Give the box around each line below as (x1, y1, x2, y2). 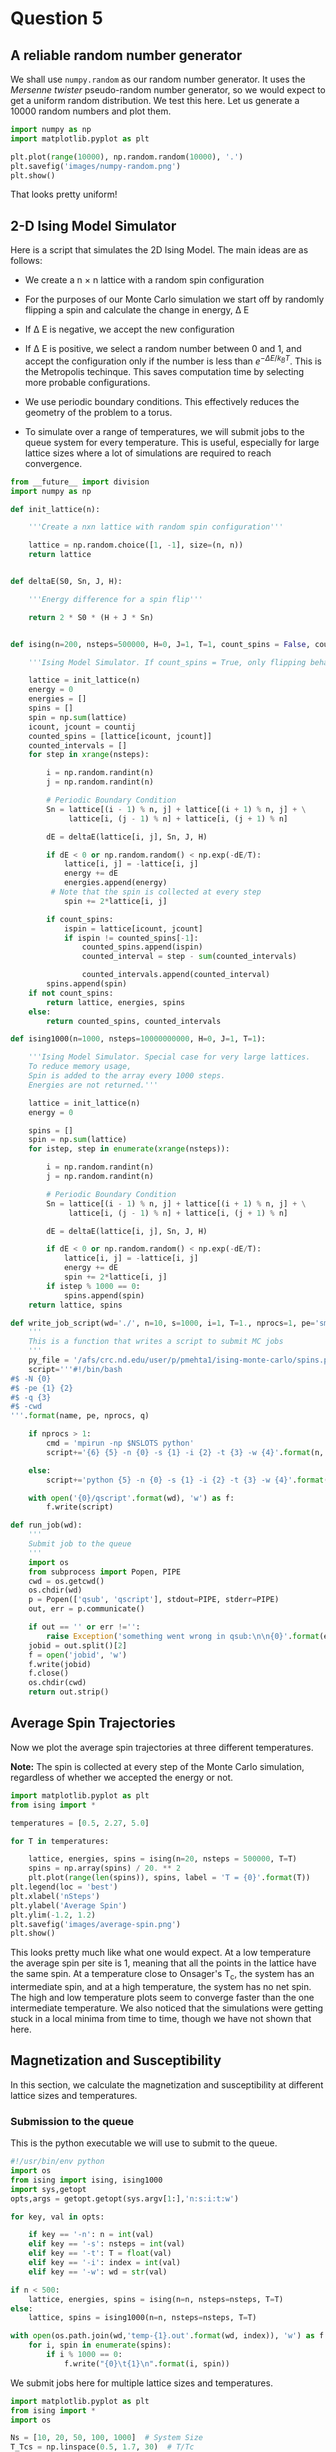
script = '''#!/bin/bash (28, 1364, 123, 1374)
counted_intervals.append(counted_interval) (81, 970, 271, 980)
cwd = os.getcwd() (28, 1576, 105, 1586)
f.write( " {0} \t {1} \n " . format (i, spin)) (63, 2358, 230, 2369)
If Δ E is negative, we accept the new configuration (24, 323, 235, 336)
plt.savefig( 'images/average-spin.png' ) (10, 1919, 182, 1929)
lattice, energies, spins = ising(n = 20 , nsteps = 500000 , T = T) (28, 1854, 298, 1864)
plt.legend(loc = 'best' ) (10, 1882, 118, 1892)
